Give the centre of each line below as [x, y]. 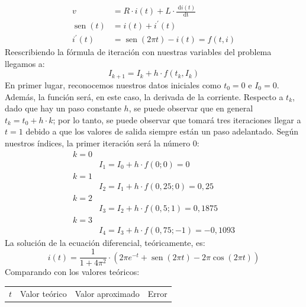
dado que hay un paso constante [63, 108]
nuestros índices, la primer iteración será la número [98, 143]
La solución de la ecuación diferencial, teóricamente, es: [105, 242]
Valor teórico [44, 293]
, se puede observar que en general [191, 108]
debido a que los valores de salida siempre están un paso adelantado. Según [162, 131]
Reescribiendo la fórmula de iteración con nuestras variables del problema [138, 52]
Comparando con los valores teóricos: [72, 272]
